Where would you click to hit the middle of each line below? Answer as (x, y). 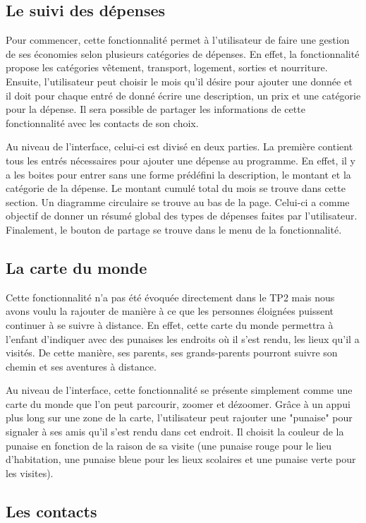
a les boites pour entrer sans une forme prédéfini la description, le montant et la (178, 174)
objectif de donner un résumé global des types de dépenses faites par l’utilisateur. (182, 216)
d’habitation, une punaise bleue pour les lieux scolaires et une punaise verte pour (181, 459)
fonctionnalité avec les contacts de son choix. (102, 122)
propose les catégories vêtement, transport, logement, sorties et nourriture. (167, 67)
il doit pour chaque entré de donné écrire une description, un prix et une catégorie (183, 95)
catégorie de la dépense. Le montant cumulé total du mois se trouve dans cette (176, 188)
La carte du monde (77, 267)
